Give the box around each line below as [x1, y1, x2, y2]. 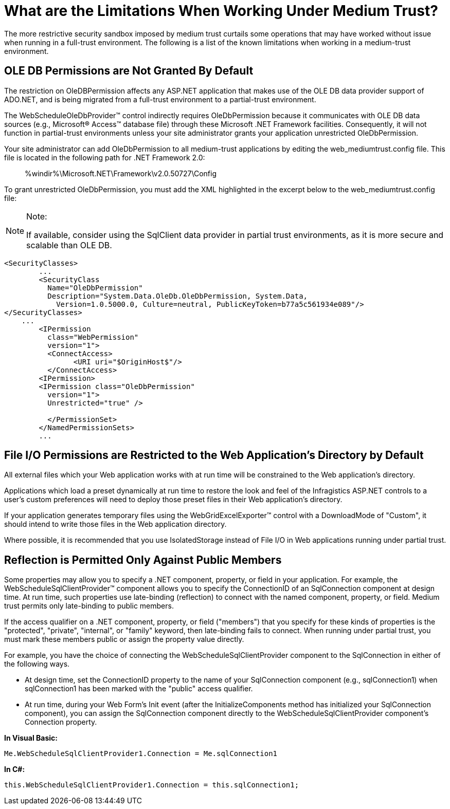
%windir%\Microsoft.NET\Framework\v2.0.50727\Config [25, 169, 217, 178]
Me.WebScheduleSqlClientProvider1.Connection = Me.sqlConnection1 [4, 749, 278, 758]
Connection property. [25, 718, 97, 727]
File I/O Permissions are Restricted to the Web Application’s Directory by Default [4, 449, 424, 462]
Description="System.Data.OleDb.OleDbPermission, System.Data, [47, 291, 308, 300]
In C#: [4, 765, 25, 774]
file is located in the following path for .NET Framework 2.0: [4, 153, 205, 162]
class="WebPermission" [47, 333, 139, 341]
